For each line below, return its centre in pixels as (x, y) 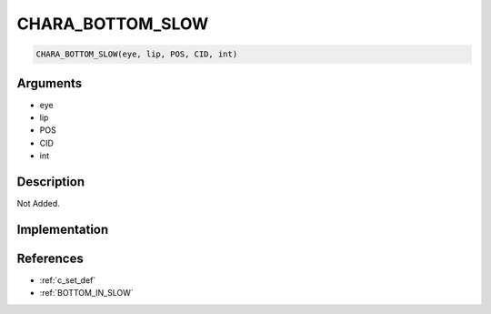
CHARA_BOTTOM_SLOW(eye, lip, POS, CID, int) (137, 54)
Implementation (63, 229)
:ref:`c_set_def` (68, 280)
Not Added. (39, 204)
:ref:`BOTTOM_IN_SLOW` (86, 293)
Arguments (50, 83)
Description (51, 182)
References (50, 258)
